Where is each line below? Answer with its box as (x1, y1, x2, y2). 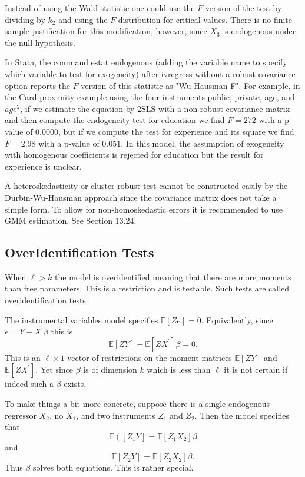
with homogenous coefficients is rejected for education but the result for (5, 148, 264, 161)
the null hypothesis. (5, 36, 75, 48)
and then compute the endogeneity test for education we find (5, 114, 225, 126)
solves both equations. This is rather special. (33, 461, 194, 473)
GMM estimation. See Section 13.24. (5, 214, 137, 227)
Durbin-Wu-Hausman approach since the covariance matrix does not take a (5, 191, 277, 203)
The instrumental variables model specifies (5, 313, 158, 326)
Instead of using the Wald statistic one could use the (5, 2, 195, 14)
